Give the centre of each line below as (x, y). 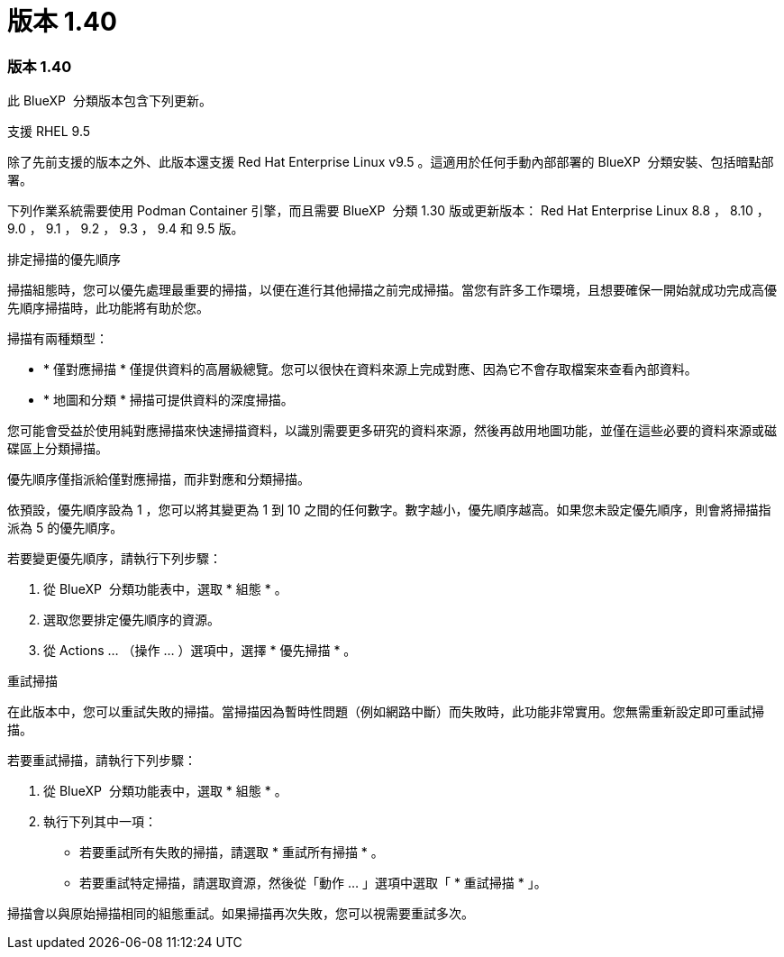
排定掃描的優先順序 (64, 260)
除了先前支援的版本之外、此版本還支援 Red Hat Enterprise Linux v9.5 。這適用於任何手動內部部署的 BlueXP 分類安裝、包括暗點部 (391, 162)
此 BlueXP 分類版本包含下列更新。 (109, 101)
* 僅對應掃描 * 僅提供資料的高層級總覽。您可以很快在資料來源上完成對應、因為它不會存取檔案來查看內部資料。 (370, 369)
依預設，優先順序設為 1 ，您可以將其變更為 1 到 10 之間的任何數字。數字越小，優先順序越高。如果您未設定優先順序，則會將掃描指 (389, 510)
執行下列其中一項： (100, 822)
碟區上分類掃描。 (58, 449)
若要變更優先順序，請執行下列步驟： (114, 559)
